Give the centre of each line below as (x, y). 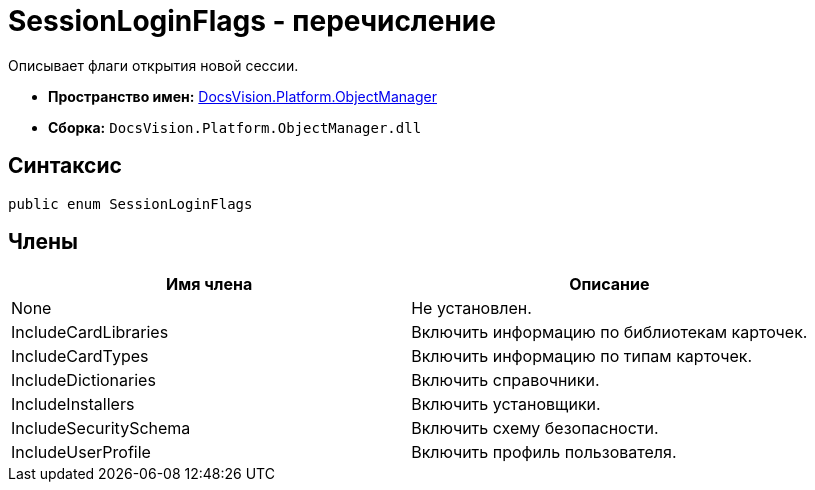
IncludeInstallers (73, 404)
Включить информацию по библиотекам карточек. (609, 332)
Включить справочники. (505, 380)
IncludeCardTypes (80, 356)
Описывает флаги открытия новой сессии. (153, 65)
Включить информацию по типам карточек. (582, 356)
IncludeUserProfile (81, 452)
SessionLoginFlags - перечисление (252, 21)
